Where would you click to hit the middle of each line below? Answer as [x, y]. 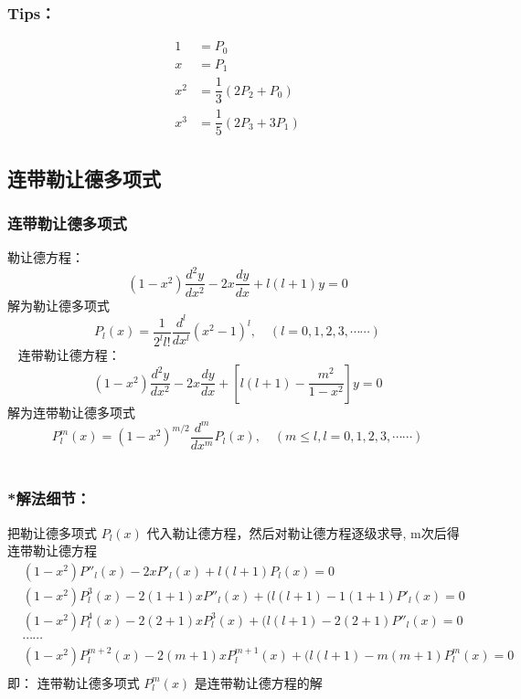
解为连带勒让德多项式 [71, 412]
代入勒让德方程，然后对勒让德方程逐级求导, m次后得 [303, 532]
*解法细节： [49, 498]
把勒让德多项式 [52, 532]
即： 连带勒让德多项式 [74, 682]
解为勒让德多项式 [58, 305]
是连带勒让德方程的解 [258, 682]
